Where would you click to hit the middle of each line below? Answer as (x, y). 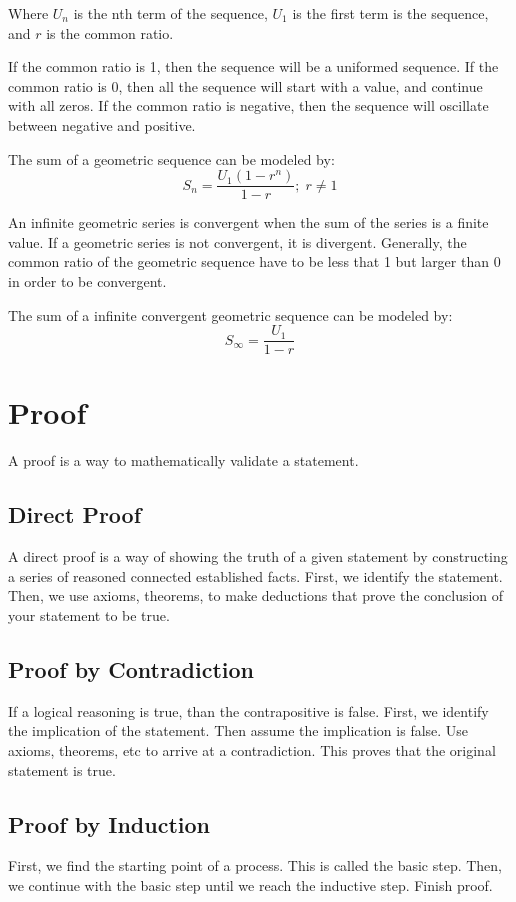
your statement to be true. (89, 614)
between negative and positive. (102, 124)
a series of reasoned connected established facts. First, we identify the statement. (255, 575)
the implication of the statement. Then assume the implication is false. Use (238, 730)
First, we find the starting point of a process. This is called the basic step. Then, (255, 865)
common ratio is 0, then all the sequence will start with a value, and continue (245, 85)
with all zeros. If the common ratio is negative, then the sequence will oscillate (248, 105)
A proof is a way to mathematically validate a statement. (183, 460)
